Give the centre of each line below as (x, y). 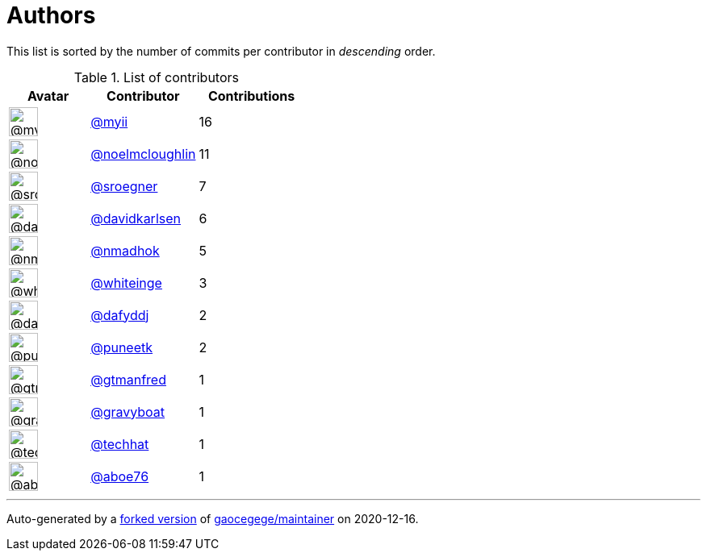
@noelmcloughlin (143, 154)
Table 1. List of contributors (156, 77)
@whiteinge (126, 283)
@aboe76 (120, 476)
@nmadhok (125, 250)
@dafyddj (120, 315)
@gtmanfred (128, 379)
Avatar (48, 96)
